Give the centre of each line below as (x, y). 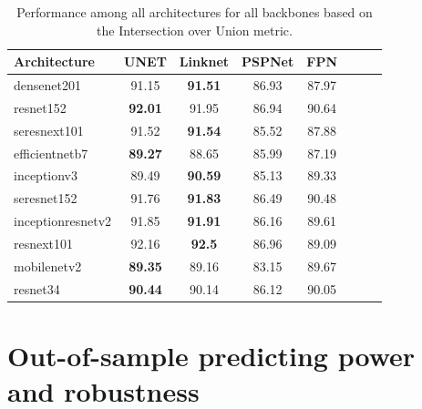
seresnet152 (46, 198)
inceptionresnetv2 (63, 221)
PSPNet (268, 61)
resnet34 (37, 288)
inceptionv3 (46, 175)
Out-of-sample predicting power (211, 355)
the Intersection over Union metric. (195, 30)
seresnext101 (49, 130)
